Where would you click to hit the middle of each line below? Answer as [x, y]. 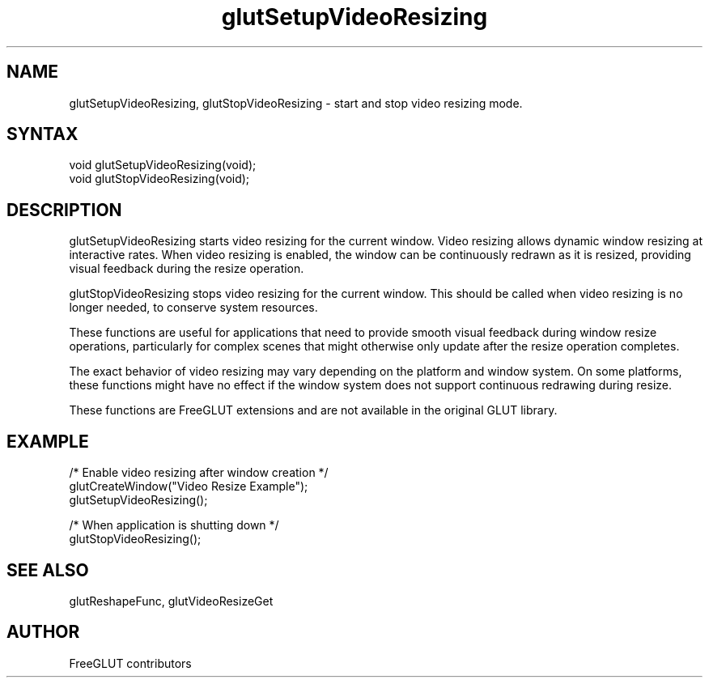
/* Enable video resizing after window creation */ [199, 473]
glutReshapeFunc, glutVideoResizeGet [171, 601]
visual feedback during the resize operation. [187, 269]
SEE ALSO [48, 570]
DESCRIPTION [64, 210]
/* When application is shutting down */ [174, 525]
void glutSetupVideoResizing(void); [163, 165]
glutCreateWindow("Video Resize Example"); [189, 486]
